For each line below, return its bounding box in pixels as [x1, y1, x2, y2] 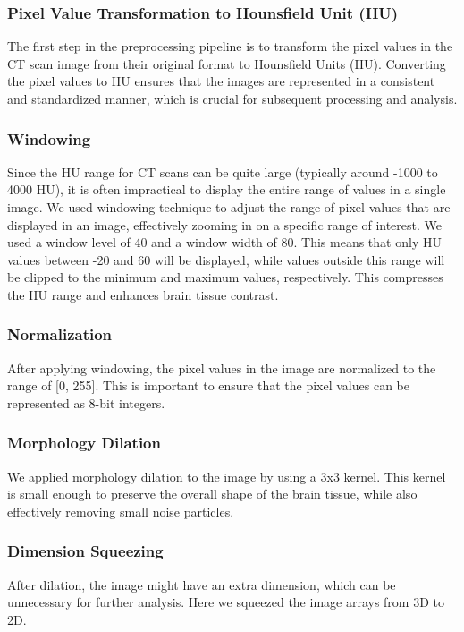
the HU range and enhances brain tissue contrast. [7, 285, 279, 303]
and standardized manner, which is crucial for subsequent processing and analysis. [7, 90, 458, 107]
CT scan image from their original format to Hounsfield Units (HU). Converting [7, 54, 446, 73]
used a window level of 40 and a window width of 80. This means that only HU [7, 233, 442, 252]
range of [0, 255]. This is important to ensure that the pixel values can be [7, 376, 409, 395]
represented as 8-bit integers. [7, 393, 165, 412]
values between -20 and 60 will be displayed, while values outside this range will [7, 250, 445, 269]
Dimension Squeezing [7, 540, 164, 562]
